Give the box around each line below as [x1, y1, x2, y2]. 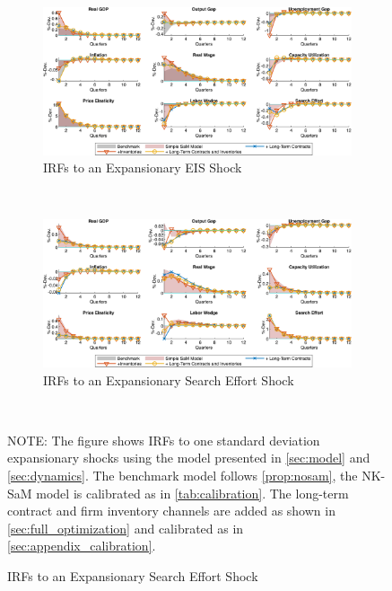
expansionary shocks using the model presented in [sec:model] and [7, 448, 370, 467]
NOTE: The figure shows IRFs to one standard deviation [7, 430, 320, 449]
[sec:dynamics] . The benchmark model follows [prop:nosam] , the [7, 465, 358, 484]
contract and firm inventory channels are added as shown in [7, 501, 335, 520]
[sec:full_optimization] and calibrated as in [7, 518, 244, 537]
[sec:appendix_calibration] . [7, 536, 156, 555]
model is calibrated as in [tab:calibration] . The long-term [36, 483, 349, 502]
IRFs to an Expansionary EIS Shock [43, 158, 242, 177]
